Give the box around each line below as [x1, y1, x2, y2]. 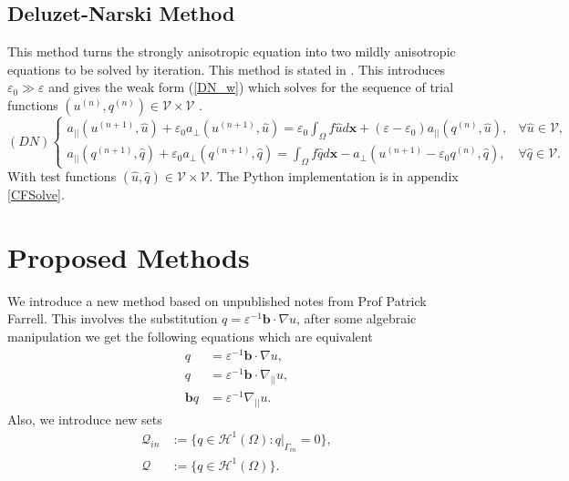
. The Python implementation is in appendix [209, 167, 459, 186]
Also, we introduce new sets [7, 409, 162, 428]
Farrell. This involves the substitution [7, 309, 218, 328]
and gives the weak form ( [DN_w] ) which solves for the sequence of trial [48, 77, 454, 97]
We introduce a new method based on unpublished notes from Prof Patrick [7, 291, 427, 310]
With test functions [7, 167, 117, 186]
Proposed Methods [7, 238, 250, 275]
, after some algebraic [296, 309, 417, 328]
